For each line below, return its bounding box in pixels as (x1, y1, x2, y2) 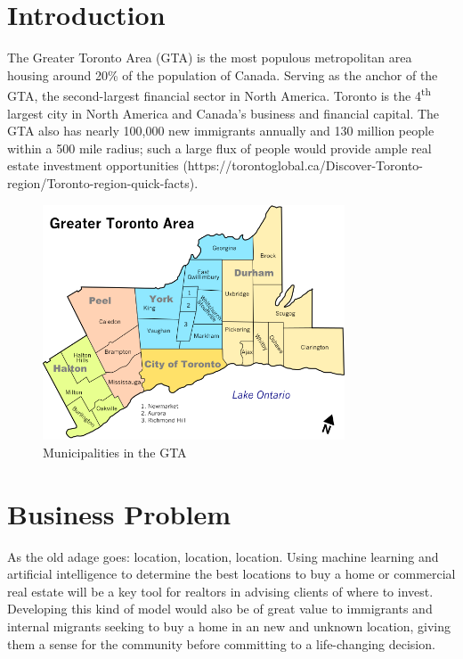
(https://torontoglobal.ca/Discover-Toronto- (183, 156, 424, 175)
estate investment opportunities (7, 156, 179, 175)
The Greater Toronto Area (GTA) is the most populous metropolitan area (7, 48, 412, 67)
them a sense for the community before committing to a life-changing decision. (7, 634, 435, 653)
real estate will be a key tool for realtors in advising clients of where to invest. (7, 581, 434, 600)
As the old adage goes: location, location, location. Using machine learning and (7, 547, 439, 565)
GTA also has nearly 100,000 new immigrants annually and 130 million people (7, 121, 435, 140)
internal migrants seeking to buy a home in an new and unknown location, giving (7, 616, 451, 635)
